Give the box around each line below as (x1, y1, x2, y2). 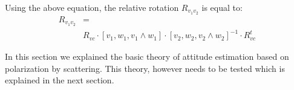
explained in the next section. (5, 74, 114, 86)
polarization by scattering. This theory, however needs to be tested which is (5, 62, 285, 74)
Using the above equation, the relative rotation (5, 1, 179, 13)
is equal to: (201, 1, 243, 13)
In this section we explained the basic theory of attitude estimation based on (5, 50, 289, 63)
